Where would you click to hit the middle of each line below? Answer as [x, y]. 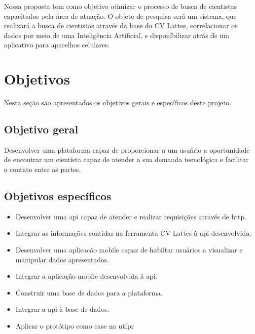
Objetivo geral [41, 129]
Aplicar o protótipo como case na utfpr [75, 326]
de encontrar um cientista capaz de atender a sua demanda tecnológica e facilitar [127, 159]
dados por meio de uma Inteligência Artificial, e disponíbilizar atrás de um [117, 35]
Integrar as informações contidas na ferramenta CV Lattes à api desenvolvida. [133, 233]
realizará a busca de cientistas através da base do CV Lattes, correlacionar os [121, 25]
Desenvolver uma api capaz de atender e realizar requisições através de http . [131, 216]
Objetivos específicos [58, 196]
